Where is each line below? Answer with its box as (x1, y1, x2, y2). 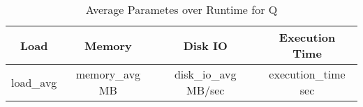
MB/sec (186, 82, 225, 98)
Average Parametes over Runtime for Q (85, 1, 278, 17)
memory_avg (75, 66, 141, 82)
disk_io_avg (174, 66, 237, 82)
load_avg (11, 74, 57, 90)
